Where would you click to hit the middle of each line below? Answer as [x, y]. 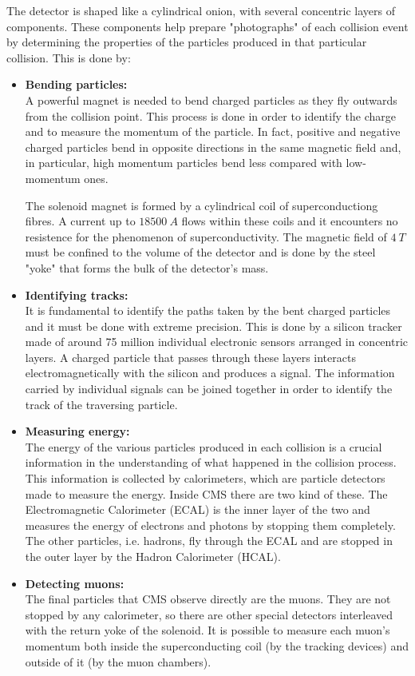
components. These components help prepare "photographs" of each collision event [207, 26]
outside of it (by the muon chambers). [118, 661]
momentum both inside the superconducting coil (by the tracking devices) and [217, 645]
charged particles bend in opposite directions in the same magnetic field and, [213, 147]
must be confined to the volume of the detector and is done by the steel [200, 252]
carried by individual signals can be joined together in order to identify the [209, 389]
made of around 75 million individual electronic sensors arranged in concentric [217, 342]
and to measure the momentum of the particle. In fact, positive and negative [213, 131]
